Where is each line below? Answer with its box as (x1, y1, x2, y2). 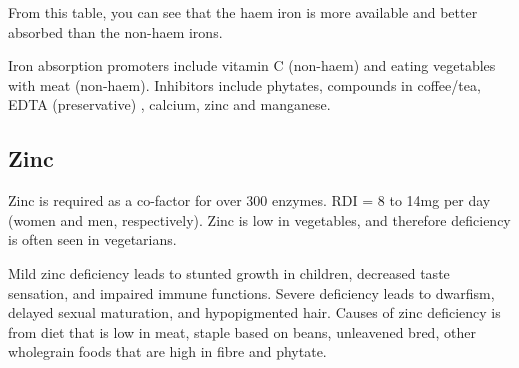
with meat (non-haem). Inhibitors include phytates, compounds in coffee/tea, (8, 74, 481, 95)
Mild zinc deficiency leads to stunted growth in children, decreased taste (8, 262, 450, 283)
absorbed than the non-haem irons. (8, 21, 223, 42)
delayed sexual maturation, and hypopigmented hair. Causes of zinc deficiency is (8, 302, 501, 323)
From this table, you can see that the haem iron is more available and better (8, 2, 478, 22)
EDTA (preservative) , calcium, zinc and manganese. (8, 94, 331, 115)
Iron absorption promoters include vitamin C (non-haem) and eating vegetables (8, 55, 496, 76)
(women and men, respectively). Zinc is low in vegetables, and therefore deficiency (8, 209, 511, 230)
